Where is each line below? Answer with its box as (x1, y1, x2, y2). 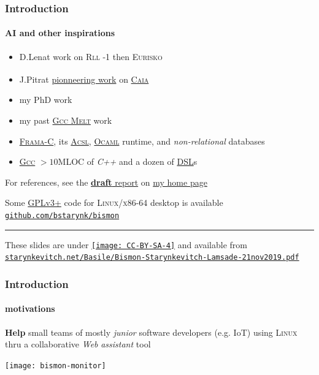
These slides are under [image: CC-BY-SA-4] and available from (5, 238, 247, 251)
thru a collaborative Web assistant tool (5, 338, 151, 350)
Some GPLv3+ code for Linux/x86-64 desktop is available (5, 196, 223, 209)
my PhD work (19, 93, 72, 106)
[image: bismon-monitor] (5, 361, 106, 370)
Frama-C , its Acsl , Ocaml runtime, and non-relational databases (19, 134, 265, 147)
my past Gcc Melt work (19, 114, 112, 127)
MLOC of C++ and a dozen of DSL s (58, 155, 198, 168)
